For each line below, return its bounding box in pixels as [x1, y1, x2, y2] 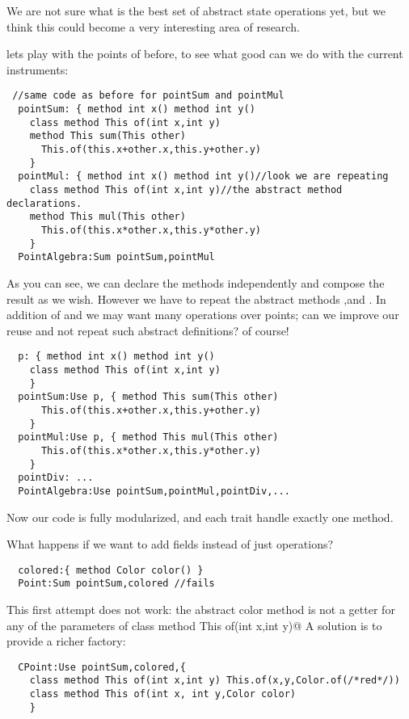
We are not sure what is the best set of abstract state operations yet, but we [6, 2, 386, 19]
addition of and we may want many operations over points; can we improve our [6, 306, 399, 323]
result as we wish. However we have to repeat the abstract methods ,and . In [6, 290, 386, 307]
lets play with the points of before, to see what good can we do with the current [6, 45, 403, 62]
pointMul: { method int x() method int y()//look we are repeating [18, 170, 389, 183]
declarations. [6, 197, 82, 209]
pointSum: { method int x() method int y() [18, 103, 255, 116]
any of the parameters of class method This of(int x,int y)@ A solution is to [6, 616, 382, 633]
